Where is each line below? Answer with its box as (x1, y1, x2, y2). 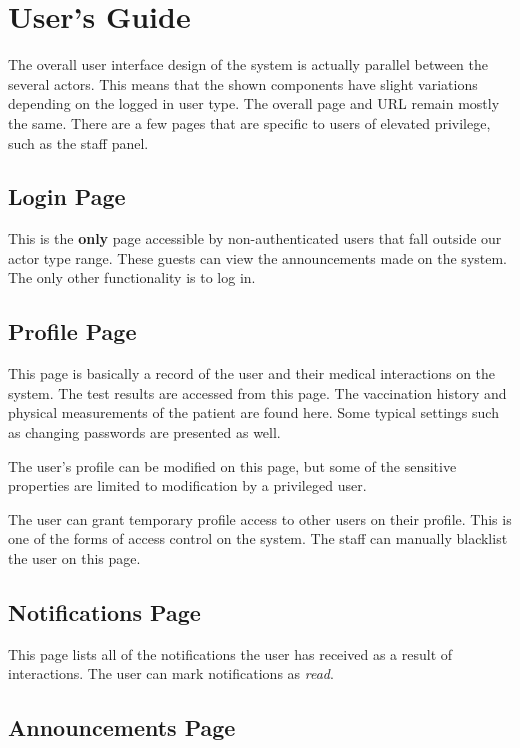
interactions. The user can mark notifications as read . (8, 663, 334, 684)
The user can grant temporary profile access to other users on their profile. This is (8, 508, 512, 529)
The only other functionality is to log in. (8, 267, 256, 288)
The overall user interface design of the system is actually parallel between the (8, 54, 488, 75)
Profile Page (8, 316, 137, 347)
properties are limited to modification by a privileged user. (8, 475, 367, 496)
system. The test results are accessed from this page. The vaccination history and (8, 382, 507, 403)
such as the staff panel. (8, 132, 149, 153)
